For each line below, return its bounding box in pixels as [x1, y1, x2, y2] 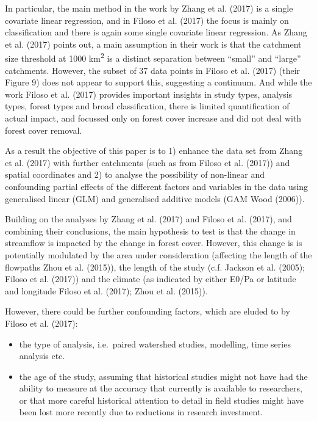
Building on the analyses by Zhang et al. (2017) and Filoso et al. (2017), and [5, 213, 292, 225]
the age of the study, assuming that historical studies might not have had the [19, 369, 308, 382]
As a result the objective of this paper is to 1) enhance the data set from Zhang [5, 144, 303, 157]
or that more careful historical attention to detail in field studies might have [19, 393, 304, 406]
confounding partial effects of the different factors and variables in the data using [5, 180, 308, 192]
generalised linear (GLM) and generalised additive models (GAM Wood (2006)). [5, 192, 305, 205]
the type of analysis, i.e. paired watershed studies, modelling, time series [19, 337, 291, 350]
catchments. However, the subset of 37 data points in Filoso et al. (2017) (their [5, 64, 301, 76]
